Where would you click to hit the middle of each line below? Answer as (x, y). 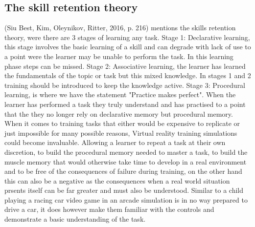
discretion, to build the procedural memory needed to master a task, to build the (126, 152)
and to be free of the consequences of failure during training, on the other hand (123, 171)
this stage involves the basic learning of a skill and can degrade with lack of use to (128, 47)
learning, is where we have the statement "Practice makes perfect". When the (120, 94)
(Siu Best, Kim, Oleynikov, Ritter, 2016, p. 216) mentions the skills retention (120, 28)
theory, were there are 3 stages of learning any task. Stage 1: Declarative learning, (127, 37)
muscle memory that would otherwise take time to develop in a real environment (126, 161)
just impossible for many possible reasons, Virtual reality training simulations (121, 133)
